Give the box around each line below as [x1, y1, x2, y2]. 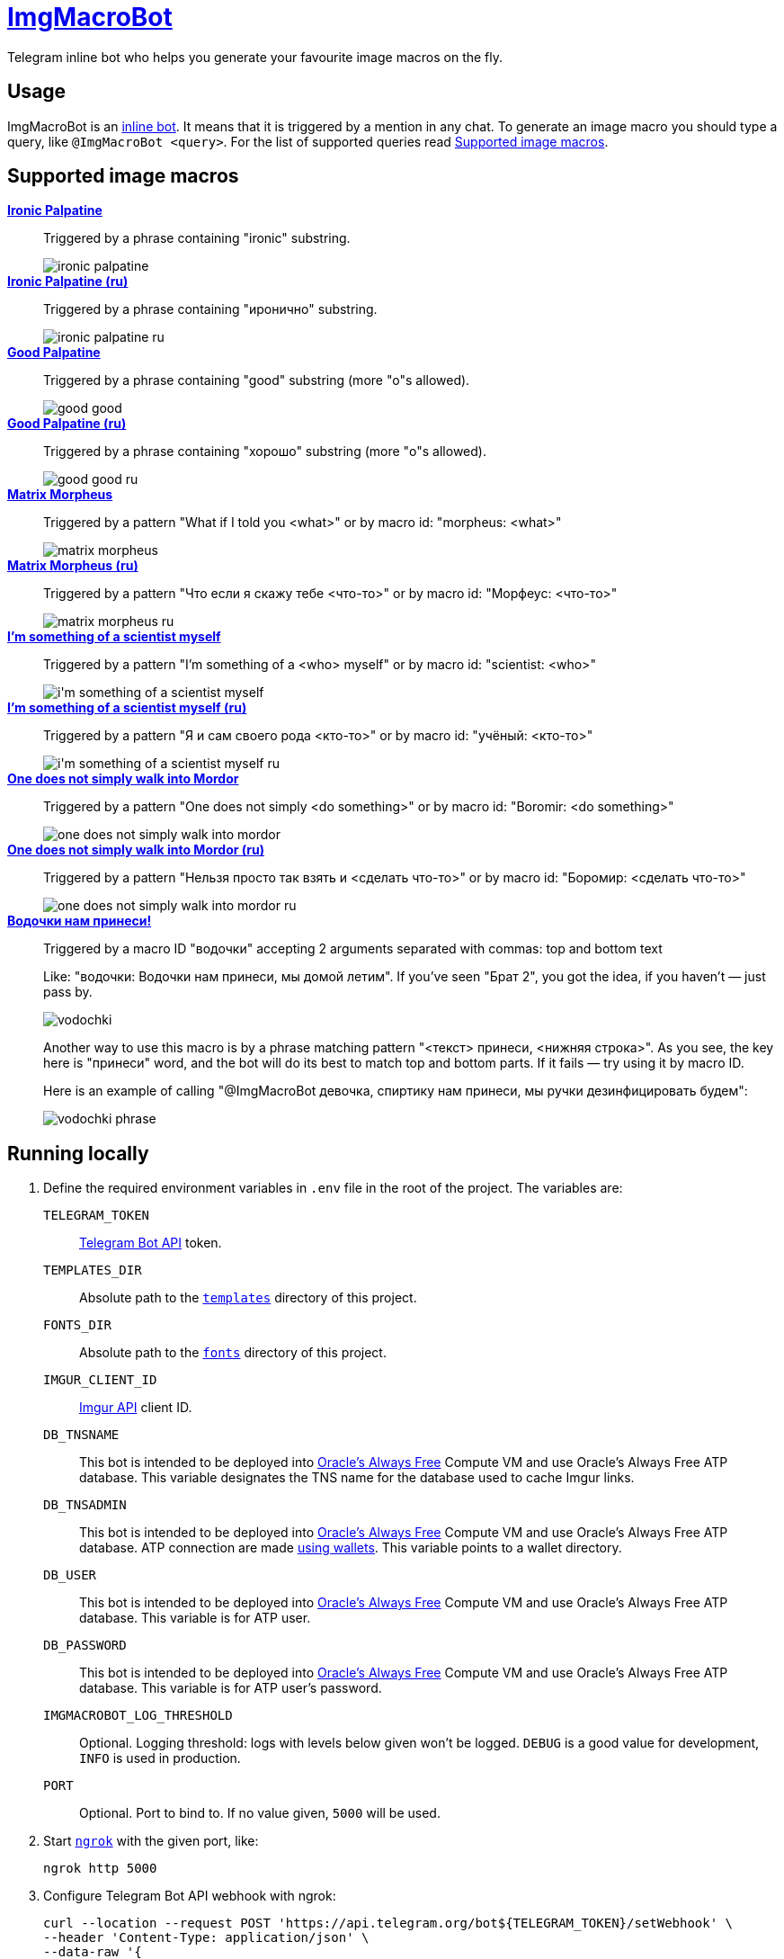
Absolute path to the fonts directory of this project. [79, 1345, 387, 1361]
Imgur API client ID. [79, 1400, 192, 1416]
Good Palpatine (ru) [7, 416, 127, 432]
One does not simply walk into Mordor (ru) [7, 842, 264, 858]
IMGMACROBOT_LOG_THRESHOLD [43, 1708, 233, 1723]
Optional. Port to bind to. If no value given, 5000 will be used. [79, 1805, 441, 1821]
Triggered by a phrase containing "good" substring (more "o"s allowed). [43, 372, 470, 389]
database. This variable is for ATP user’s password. [79, 1680, 382, 1696]
